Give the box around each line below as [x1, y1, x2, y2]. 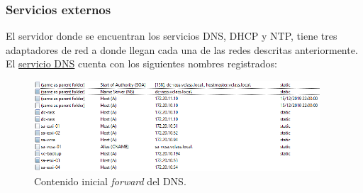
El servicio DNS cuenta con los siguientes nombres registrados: [6, 56, 277, 71]
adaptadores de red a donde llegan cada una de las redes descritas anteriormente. [6, 42, 358, 57]
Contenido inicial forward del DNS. [34, 174, 186, 189]
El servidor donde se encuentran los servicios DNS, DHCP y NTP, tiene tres [6, 28, 337, 43]
